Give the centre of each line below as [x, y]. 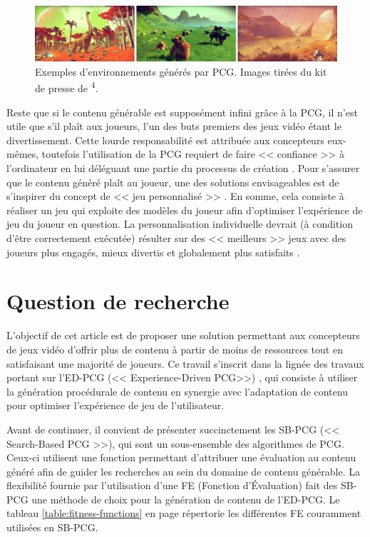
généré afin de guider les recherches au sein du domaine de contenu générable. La [184, 471]
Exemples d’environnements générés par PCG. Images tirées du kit [181, 71]
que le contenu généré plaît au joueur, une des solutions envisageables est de [173, 182]
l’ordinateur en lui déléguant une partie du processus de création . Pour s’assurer [183, 168]
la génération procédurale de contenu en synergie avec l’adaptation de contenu [177, 391]
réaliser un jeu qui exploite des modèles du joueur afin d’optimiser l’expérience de [185, 210]
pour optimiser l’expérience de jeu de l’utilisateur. [115, 405]
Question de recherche [118, 301]
